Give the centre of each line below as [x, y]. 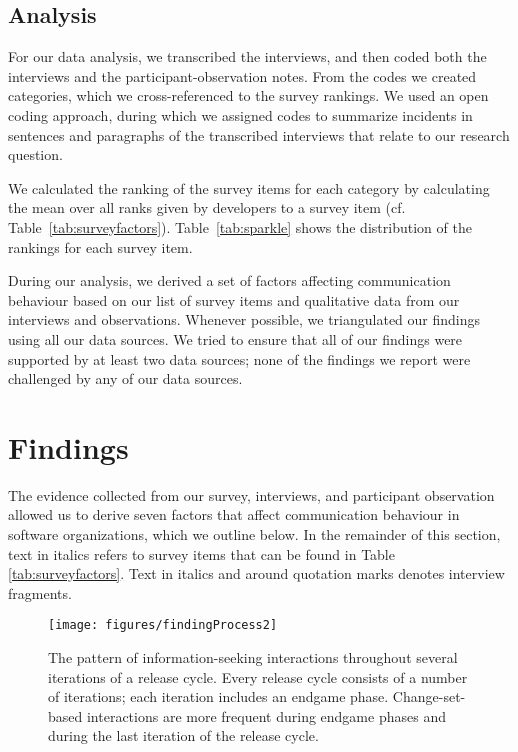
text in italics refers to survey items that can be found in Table [201, 553]
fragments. [40, 592]
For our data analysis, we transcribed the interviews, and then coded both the [247, 56]
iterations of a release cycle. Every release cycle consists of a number [258, 676]
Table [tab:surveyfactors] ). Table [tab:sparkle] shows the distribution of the [240, 226]
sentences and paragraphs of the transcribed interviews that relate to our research [259, 134]
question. [35, 154]
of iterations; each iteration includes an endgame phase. [218, 696]
